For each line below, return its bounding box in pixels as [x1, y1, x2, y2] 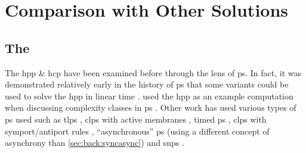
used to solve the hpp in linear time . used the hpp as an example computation [5, 89, 293, 102]
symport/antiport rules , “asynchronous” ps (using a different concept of [5, 124, 270, 137]
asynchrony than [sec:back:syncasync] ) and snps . [5, 136, 184, 149]
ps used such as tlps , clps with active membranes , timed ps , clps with [5, 113, 267, 125]
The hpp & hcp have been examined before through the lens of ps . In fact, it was [5, 66, 301, 79]
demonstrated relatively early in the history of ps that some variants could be [5, 78, 289, 90]
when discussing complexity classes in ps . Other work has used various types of [5, 101, 296, 114]
